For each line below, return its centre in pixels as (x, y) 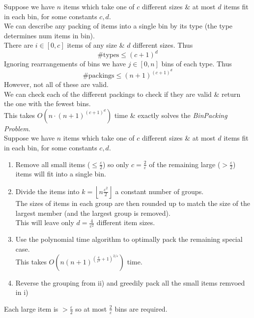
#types (108, 55)
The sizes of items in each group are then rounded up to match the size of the (133, 203)
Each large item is (31, 308)
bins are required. (141, 308)
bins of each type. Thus (197, 64)
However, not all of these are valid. (56, 84)
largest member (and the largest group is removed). (93, 213)
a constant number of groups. (159, 191)
